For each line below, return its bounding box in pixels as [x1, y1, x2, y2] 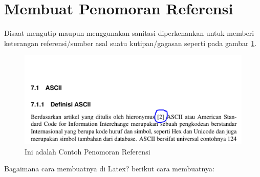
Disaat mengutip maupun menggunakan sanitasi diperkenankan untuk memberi [4, 28, 254, 38]
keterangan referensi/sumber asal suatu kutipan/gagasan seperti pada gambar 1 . [4, 37, 257, 48]
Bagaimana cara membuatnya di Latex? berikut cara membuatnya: [4, 163, 214, 174]
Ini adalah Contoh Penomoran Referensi [25, 146, 150, 157]
